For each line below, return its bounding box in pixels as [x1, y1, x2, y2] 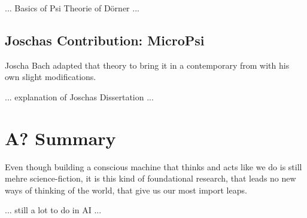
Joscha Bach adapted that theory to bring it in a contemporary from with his [5, 59, 290, 71]
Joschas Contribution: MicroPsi [5, 30, 205, 49]
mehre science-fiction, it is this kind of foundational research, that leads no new [5, 172, 296, 185]
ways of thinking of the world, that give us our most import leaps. [5, 183, 247, 196]
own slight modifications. [5, 70, 96, 83]
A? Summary [5, 125, 116, 150]
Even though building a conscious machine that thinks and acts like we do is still [5, 160, 302, 173]
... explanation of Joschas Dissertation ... [5, 90, 154, 103]
